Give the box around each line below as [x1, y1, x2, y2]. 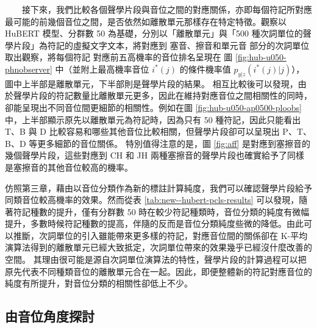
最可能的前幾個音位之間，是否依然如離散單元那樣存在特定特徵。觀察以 [5, 15, 287, 27]
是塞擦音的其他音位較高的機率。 [5, 160, 133, 173]
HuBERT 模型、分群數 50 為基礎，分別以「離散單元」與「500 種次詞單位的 [5, 27, 303, 40]
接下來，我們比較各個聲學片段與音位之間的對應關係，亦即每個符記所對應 [21, 3, 312, 15]
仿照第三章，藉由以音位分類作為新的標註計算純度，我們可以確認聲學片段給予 [5, 181, 312, 194]
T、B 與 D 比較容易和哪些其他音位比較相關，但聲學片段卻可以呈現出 [5, 125, 280, 138]
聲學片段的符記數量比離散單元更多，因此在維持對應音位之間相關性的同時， [13, 89, 312, 102]
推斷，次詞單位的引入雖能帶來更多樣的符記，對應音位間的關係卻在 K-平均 [13, 229, 308, 241]
